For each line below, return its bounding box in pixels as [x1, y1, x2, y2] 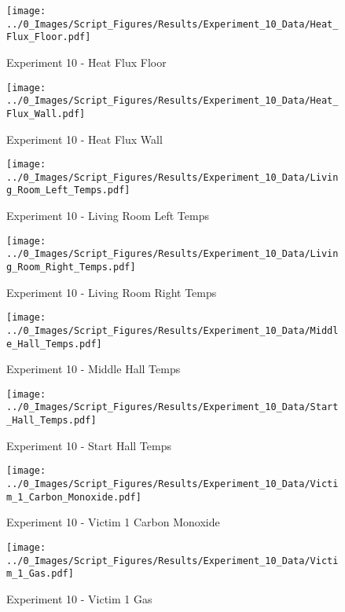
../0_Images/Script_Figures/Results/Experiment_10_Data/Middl [6, 324, 339, 336]
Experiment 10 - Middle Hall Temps [6, 361, 181, 377]
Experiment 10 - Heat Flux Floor [6, 53, 167, 70]
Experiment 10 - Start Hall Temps [6, 437, 171, 453]
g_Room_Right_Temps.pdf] [6, 262, 136, 273]
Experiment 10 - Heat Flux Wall [6, 130, 163, 147]
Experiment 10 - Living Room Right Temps [6, 284, 217, 300]
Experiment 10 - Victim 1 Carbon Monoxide [6, 514, 220, 530]
